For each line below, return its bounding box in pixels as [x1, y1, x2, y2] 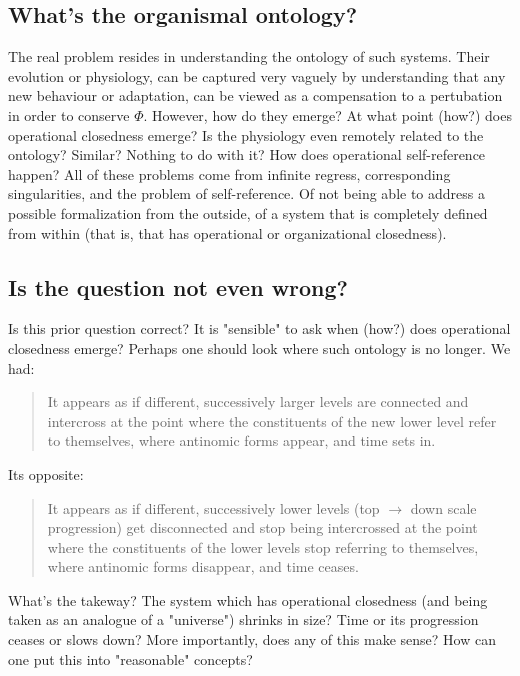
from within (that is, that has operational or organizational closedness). [8, 222, 447, 243]
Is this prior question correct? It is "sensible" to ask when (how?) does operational [8, 318, 511, 339]
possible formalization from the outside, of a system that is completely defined [8, 202, 488, 223]
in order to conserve [8, 104, 130, 125]
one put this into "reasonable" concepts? [8, 648, 253, 669]
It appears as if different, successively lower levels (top [47, 497, 380, 518]
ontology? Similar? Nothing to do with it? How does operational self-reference [8, 144, 486, 165]
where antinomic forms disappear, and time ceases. [47, 556, 359, 577]
